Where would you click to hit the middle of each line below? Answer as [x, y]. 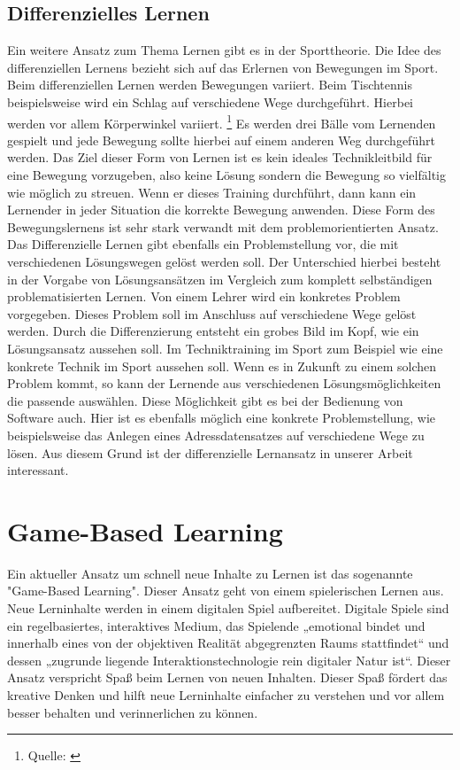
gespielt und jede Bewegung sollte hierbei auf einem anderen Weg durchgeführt [221, 140]
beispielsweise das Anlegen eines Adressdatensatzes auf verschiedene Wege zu [216, 435]
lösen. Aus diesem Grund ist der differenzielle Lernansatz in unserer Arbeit [210, 452]
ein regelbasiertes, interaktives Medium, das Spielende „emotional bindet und [216, 625]
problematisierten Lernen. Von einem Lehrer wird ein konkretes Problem [204, 296]
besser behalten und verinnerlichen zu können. [133, 712]
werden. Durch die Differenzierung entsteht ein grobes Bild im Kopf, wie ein [213, 331]
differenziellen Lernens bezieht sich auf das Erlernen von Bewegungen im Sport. [223, 67]
